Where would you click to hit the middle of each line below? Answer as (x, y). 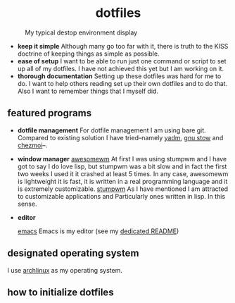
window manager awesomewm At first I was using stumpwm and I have (122, 159)
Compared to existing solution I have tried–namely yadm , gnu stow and (120, 137)
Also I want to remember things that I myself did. (88, 91)
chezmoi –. (32, 145)
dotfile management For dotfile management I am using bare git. (112, 130)
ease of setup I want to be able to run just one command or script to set (122, 61)
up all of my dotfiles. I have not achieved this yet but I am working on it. (120, 68)
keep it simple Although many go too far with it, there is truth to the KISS (123, 46)
